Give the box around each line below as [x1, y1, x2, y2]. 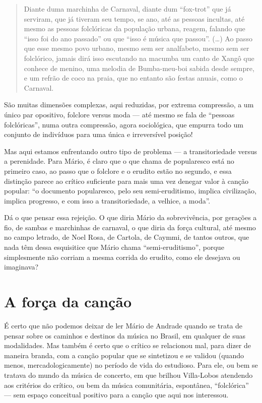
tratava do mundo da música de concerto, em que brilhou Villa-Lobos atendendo [4, 369, 253, 380]
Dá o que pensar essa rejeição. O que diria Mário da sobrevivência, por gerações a [4, 212, 257, 223]
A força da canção [4, 291, 132, 312]
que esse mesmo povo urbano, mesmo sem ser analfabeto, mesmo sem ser [24, 43, 249, 53]
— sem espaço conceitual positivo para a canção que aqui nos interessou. [4, 389, 229, 400]
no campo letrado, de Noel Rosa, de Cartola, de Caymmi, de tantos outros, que [4, 232, 249, 242]
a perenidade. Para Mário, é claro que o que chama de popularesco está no [4, 156, 234, 166]
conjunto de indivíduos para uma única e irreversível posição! [4, 129, 193, 140]
